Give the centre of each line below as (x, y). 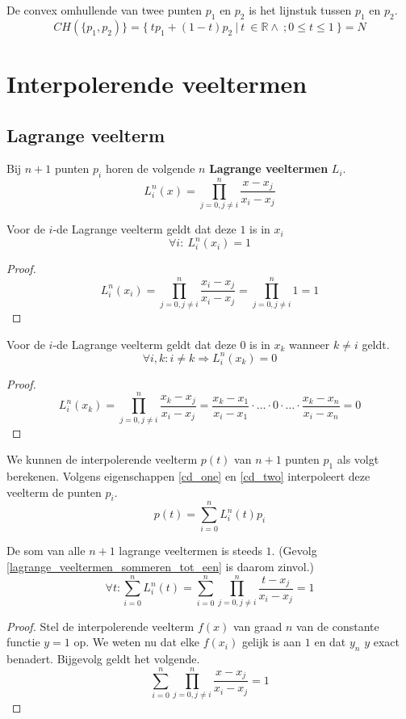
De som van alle (46, 551)
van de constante (337, 626)
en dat (330, 642)
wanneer (310, 344)
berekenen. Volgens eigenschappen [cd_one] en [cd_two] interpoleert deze (188, 475)
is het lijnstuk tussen (300, 10)
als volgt (358, 459)
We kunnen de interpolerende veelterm (102, 459)
